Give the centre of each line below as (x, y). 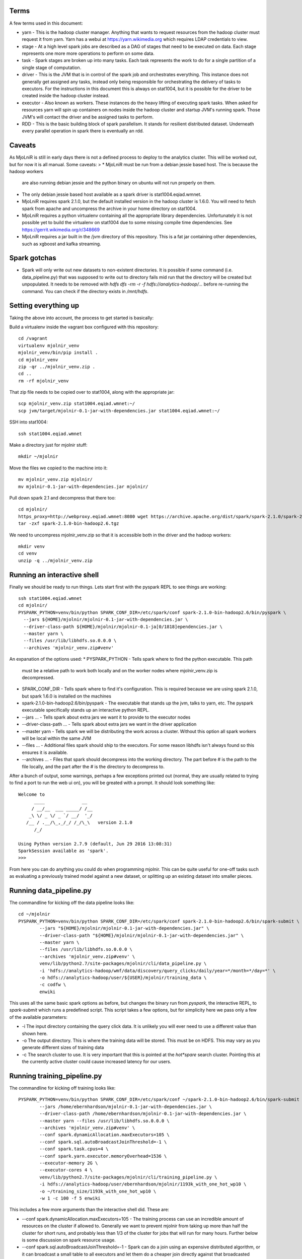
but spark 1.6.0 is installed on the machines (67, 696)
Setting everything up (44, 305)
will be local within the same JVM (57, 738)
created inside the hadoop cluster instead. (66, 96)
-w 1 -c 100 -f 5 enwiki (70, 1198)
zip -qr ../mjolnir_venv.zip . (57, 367)
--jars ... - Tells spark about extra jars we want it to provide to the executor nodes (106, 717)
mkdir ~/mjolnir (38, 457)
